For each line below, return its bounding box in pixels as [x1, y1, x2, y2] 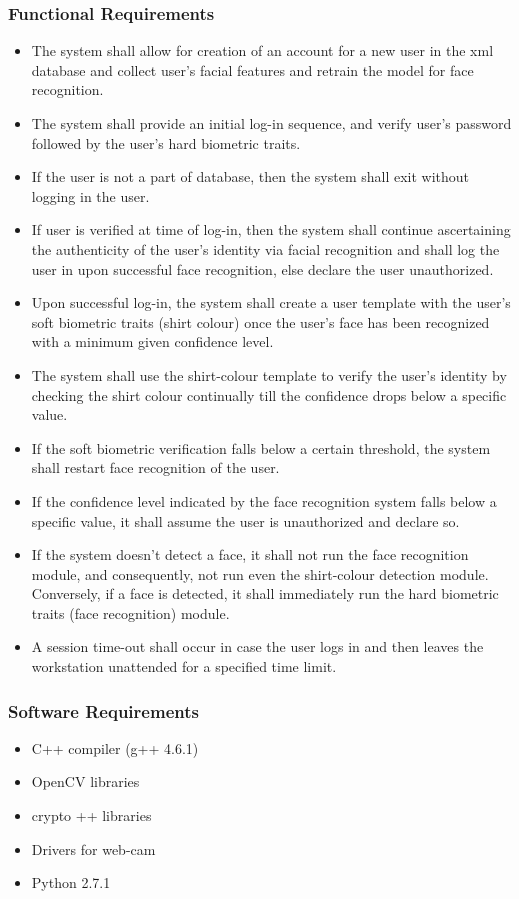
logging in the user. [31, 185, 150, 206]
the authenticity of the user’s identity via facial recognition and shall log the [31, 238, 500, 259]
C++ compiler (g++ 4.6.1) [31, 737, 199, 758]
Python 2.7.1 [31, 872, 111, 893]
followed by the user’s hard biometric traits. [31, 132, 301, 153]
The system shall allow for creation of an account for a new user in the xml [31, 40, 494, 61]
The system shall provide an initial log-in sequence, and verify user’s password [31, 113, 512, 133]
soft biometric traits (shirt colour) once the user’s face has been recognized [31, 311, 490, 332]
